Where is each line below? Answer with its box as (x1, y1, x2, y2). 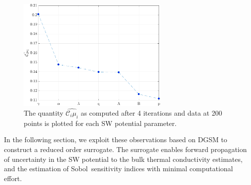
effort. (4, 173, 22, 183)
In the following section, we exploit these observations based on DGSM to (4, 134, 227, 145)
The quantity (24, 107, 64, 118)
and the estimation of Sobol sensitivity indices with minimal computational (4, 163, 233, 174)
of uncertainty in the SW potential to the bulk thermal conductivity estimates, (4, 154, 243, 164)
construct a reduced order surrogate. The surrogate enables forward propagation (4, 144, 247, 154)
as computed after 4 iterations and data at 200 (81, 107, 222, 118)
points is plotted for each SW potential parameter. (24, 118, 177, 128)
